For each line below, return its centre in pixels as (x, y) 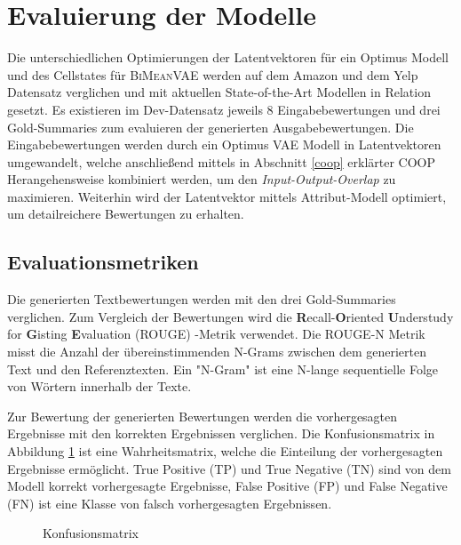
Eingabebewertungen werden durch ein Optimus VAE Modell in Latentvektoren (224, 144)
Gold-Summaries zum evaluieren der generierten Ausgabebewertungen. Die (211, 127)
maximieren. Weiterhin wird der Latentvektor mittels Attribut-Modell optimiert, (227, 196)
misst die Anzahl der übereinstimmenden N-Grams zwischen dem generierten (217, 352)
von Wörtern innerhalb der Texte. (99, 386)
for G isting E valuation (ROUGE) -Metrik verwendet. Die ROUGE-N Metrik (216, 334)
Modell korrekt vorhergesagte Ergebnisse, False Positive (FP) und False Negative (227, 486)
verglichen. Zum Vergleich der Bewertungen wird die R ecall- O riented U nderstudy (230, 316)
